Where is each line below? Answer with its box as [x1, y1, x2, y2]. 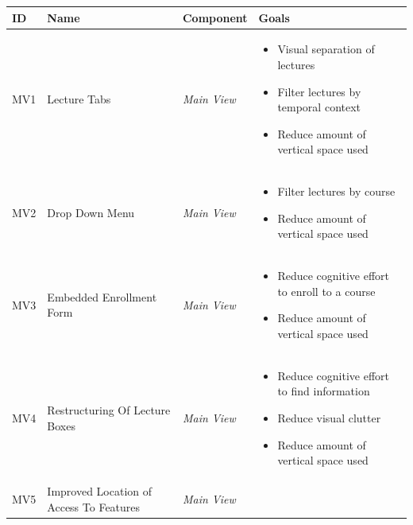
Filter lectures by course [277, 183, 396, 200]
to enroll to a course [277, 282, 376, 299]
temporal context [277, 99, 361, 115]
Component [182, 9, 248, 25]
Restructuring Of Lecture [47, 402, 171, 418]
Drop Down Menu [47, 204, 135, 220]
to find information [277, 383, 370, 399]
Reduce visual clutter [277, 410, 381, 426]
